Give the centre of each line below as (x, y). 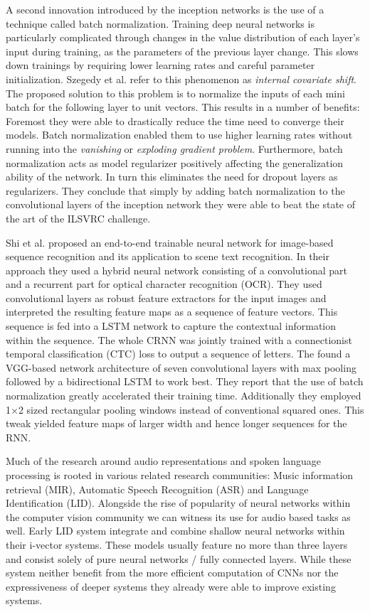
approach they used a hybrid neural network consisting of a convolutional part (176, 270)
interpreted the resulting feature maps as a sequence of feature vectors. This (172, 312)
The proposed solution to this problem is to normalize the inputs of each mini (175, 93)
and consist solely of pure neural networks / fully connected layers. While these (179, 558)
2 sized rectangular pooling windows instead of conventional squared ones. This (191, 409)
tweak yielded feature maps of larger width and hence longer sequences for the (176, 423)
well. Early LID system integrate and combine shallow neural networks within (175, 531)
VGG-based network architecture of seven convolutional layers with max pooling (181, 367)
